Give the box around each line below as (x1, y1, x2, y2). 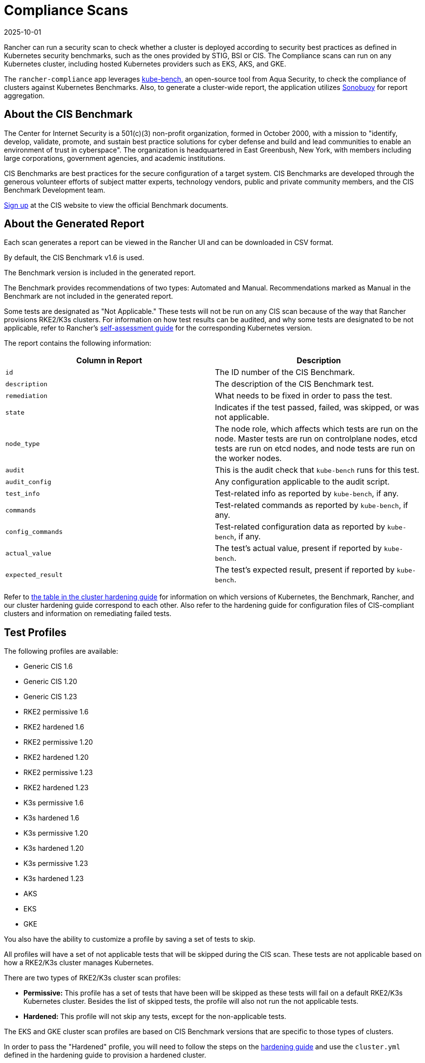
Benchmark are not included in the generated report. (4, 292, 173, 301)
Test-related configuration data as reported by (215, 522, 385, 532)
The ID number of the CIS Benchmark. (215, 367, 355, 377)
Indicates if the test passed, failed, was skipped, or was (215, 402, 419, 413)
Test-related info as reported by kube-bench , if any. (215, 488, 399, 499)
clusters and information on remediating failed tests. (4, 609, 171, 618)
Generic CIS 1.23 (23, 692, 77, 701)
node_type (5, 440, 40, 447)
